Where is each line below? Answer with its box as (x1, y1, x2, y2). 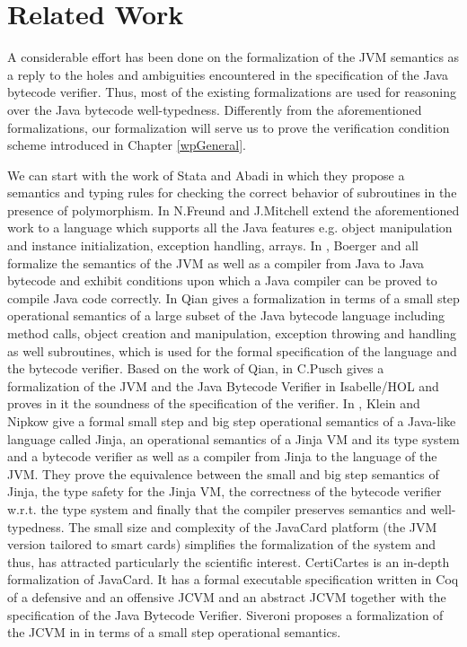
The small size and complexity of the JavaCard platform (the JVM (68, 517, 437, 536)
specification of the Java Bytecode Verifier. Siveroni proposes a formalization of (7, 605, 444, 624)
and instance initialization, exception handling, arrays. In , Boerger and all (7, 236, 419, 255)
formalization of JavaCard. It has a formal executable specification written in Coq (7, 570, 459, 589)
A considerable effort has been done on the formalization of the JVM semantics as (7, 48, 460, 66)
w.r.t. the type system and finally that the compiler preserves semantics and (7, 499, 427, 518)
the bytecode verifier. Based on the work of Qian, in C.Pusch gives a (7, 359, 384, 378)
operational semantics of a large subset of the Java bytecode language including (7, 306, 445, 325)
